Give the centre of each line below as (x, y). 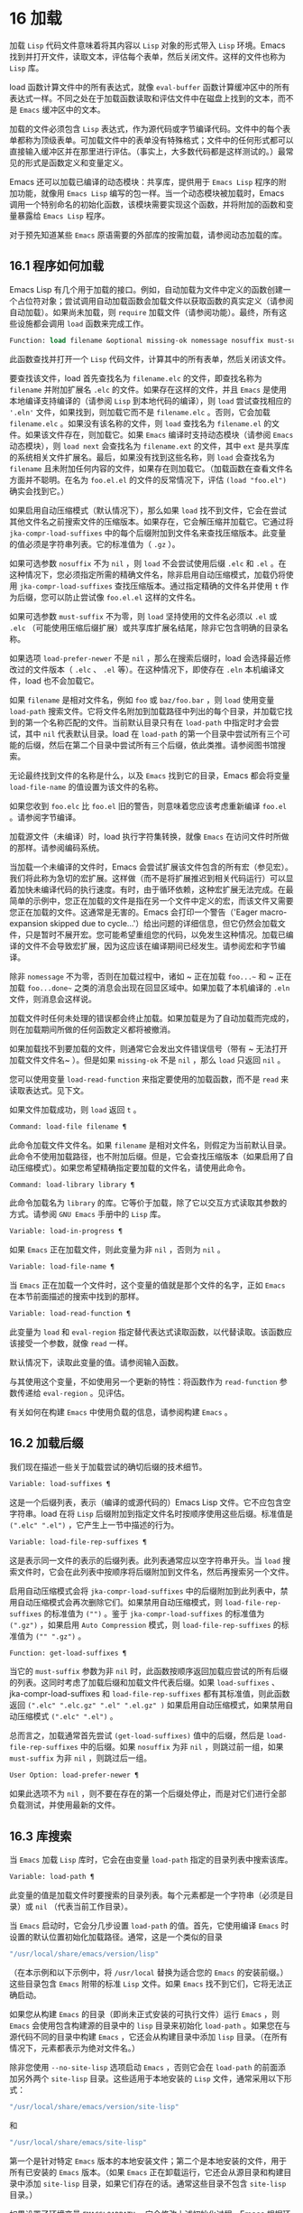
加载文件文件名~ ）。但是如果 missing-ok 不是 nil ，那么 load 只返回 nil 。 (147, 1060)
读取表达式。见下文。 (49, 1090)
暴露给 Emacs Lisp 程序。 (63, 215)
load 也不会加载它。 (62, 680)
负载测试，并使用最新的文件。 (64, 1805)
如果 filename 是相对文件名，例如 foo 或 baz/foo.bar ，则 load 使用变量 (142, 700)
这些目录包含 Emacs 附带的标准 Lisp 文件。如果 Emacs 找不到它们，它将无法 (147, 1984)
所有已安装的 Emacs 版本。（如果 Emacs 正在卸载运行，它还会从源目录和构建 (147, 2171)
